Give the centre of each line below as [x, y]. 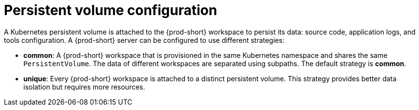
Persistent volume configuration [111, 10]
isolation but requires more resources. [84, 87]
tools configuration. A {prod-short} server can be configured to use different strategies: [144, 40]
